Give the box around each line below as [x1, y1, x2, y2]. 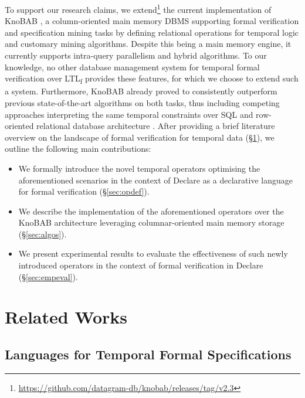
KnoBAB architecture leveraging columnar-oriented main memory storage [18, 216, 284, 229]
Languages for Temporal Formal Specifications [5, 345, 292, 363]
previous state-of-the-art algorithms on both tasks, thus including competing [5, 96, 280, 108]
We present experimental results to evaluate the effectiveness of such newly [18, 247, 288, 260]
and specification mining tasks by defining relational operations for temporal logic [5, 26, 299, 38]
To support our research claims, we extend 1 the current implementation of [5, 2, 272, 15]
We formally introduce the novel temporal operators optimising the [18, 162, 260, 174]
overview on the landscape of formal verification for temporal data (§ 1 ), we [5, 131, 274, 143]
